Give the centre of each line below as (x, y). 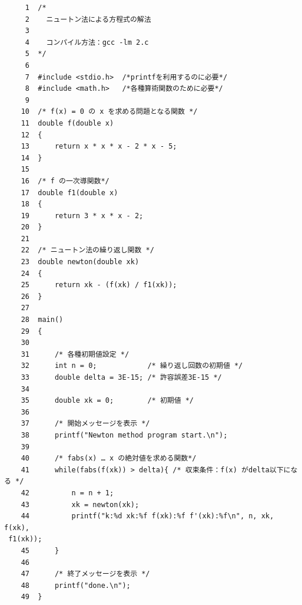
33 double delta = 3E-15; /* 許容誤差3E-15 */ (121, 377)
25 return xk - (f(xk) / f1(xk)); (99, 285)
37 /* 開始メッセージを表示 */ (85, 424)
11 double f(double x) (67, 123)
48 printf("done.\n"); (76, 585)
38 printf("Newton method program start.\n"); (124, 435)
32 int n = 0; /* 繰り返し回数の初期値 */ (132, 366)
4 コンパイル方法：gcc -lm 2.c (87, 42)
